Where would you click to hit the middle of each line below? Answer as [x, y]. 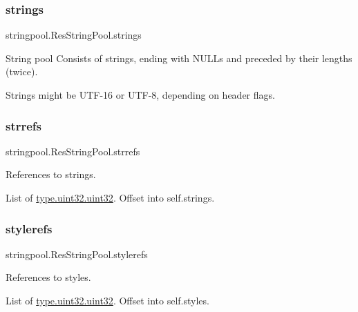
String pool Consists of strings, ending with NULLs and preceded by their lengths [179, 58]
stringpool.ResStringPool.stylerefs [77, 254]
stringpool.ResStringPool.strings [74, 35]
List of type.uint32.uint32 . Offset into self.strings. [110, 197]
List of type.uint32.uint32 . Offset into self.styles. [107, 300]
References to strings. [51, 174]
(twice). [22, 71]
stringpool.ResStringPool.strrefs [73, 151]
